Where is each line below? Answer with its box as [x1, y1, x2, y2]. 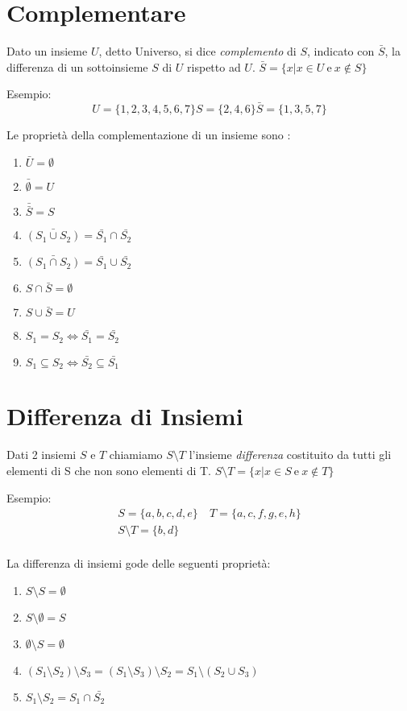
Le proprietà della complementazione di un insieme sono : [6, 126, 291, 143]
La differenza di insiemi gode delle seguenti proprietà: [6, 555, 271, 572]
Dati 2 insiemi [6, 446, 77, 463]
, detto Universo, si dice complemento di [98, 43, 297, 60]
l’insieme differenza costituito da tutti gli [189, 446, 392, 463]
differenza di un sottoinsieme [6, 58, 148, 75]
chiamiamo [109, 446, 163, 463]
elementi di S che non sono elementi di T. [6, 462, 211, 478]
